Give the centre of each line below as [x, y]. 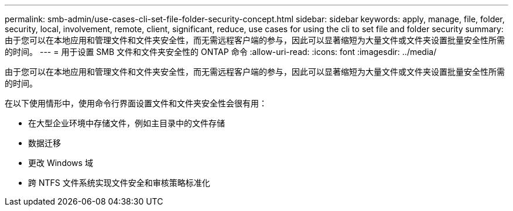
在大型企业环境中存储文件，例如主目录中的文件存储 [126, 123]
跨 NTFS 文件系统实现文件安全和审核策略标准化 [119, 183]
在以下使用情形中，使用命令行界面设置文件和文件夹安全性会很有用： [136, 103]
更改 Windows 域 [61, 163]
